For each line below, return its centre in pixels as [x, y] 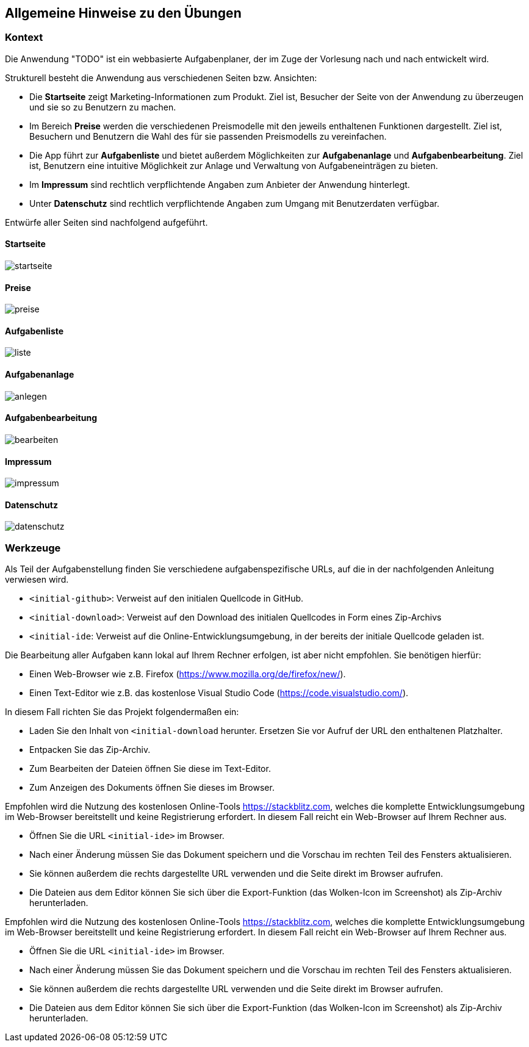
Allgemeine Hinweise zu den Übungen [123, 13]
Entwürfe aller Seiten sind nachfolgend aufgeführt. [106, 222]
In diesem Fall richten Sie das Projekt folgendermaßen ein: [122, 712]
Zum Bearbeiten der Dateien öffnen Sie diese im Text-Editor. [150, 769]
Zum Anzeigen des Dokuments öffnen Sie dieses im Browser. [152, 788]
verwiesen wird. [37, 580]
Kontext [24, 38]
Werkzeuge [33, 548]
